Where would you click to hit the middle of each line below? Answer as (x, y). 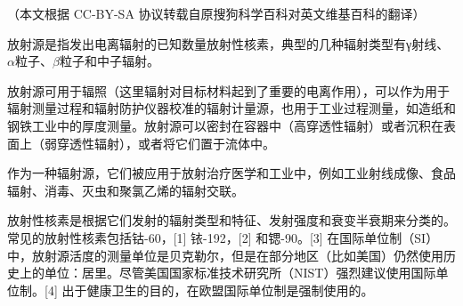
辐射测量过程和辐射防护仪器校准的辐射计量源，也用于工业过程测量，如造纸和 (231, 108)
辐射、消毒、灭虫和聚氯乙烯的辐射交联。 (126, 190)
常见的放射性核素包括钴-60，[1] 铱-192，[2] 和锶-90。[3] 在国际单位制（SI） (223, 237)
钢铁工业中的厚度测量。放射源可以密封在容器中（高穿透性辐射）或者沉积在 (225, 125)
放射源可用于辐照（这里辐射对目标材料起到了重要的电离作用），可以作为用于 (228, 90)
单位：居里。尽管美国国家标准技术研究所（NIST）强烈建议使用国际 (240, 273)
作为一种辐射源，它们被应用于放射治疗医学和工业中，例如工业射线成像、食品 (231, 173)
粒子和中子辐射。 (109, 61)
